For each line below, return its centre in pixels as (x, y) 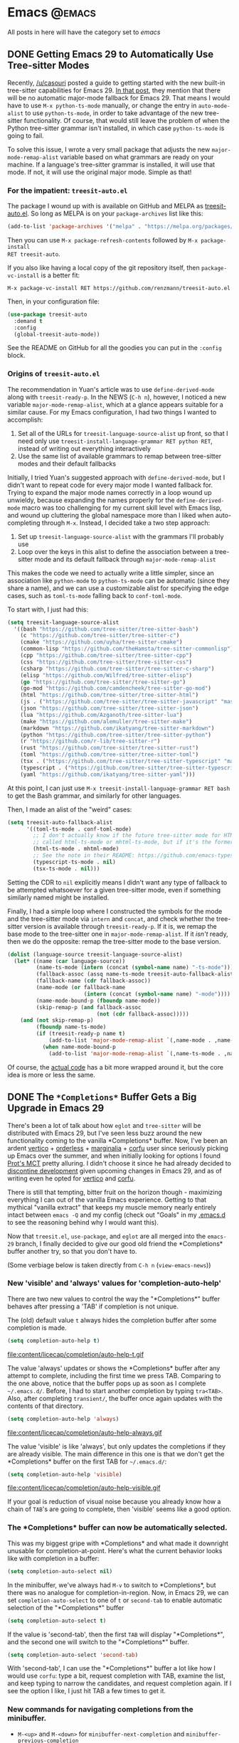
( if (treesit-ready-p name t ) (81, 1034)
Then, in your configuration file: (53, 301)
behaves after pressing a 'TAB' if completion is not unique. (93, 1306)
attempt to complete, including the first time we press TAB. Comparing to (114, 1375)
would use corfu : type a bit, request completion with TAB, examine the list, (116, 1676)
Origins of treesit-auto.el (54, 374)
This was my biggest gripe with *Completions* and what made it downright (118, 1543)
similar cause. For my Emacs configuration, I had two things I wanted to (112, 412)
